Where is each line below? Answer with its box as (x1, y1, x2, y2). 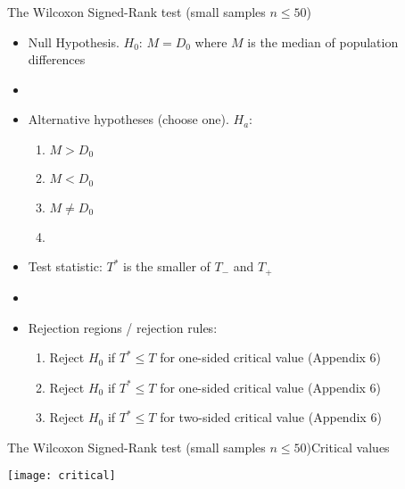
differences (28, 50, 86, 69)
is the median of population (247, 32, 399, 51)
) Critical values (306, 437, 390, 456)
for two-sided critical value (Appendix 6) (160, 408, 382, 427)
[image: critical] (7, 469, 116, 483)
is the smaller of (123, 257, 211, 276)
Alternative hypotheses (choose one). (28, 110, 229, 128)
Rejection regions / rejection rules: (28, 318, 218, 336)
